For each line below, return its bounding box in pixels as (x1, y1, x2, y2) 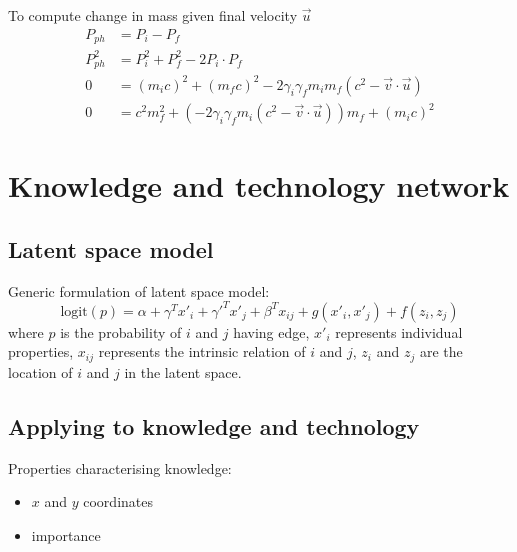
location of (8, 361, 73, 382)
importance (31, 524, 101, 545)
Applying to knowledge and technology (8, 410, 420, 441)
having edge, (233, 321, 310, 342)
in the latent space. (124, 361, 242, 382)
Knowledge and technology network (8, 165, 510, 206)
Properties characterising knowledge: (8, 457, 232, 478)
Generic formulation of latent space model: (8, 280, 270, 301)
